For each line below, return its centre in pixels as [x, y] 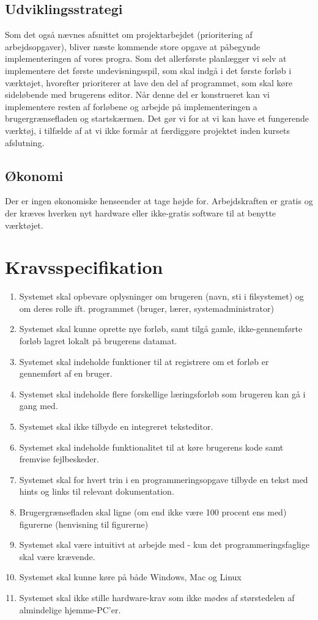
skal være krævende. [57, 556]
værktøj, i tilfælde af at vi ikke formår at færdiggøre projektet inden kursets [147, 130]
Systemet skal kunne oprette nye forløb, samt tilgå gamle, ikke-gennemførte [161, 329]
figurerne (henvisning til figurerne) [84, 524]
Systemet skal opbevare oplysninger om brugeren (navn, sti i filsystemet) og [161, 296]
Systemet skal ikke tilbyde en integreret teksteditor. [116, 426]
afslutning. [25, 142]
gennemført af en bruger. [66, 373]
